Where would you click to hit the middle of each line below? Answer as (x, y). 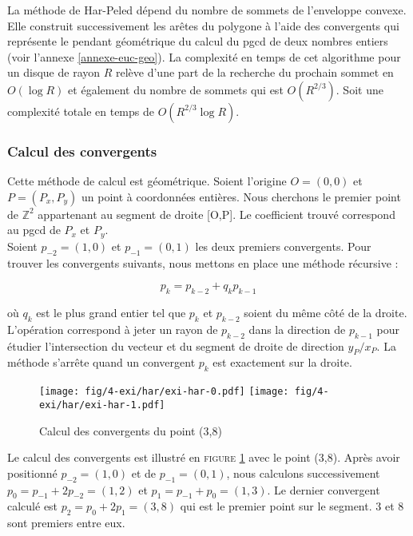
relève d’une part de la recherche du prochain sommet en (254, 72)
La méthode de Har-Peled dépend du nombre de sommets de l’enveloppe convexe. (207, 10)
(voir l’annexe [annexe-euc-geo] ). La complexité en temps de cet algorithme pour (204, 56)
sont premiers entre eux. (66, 523)
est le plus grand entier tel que (111, 313)
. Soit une (359, 89)
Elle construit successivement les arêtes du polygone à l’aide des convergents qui (203, 25)
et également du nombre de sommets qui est (176, 89)
